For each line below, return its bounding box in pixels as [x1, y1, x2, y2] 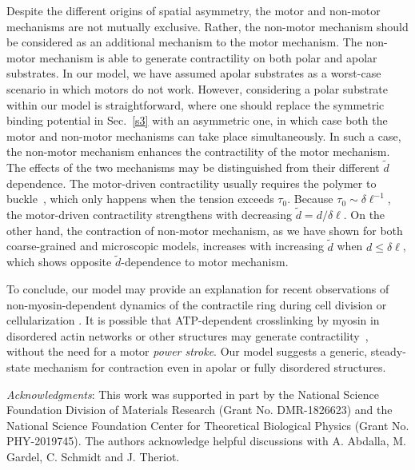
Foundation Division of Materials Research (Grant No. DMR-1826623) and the [6, 401, 393, 418]
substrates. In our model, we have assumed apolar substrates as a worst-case [6, 65, 381, 82]
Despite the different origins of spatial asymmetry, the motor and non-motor [6, 2, 381, 18]
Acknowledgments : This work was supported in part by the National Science [6, 385, 379, 402]
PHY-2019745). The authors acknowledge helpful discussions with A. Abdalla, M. [6, 432, 406, 449]
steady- [370, 343, 406, 360]
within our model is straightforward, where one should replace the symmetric [6, 96, 385, 113]
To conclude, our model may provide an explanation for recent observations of [6, 280, 389, 297]
